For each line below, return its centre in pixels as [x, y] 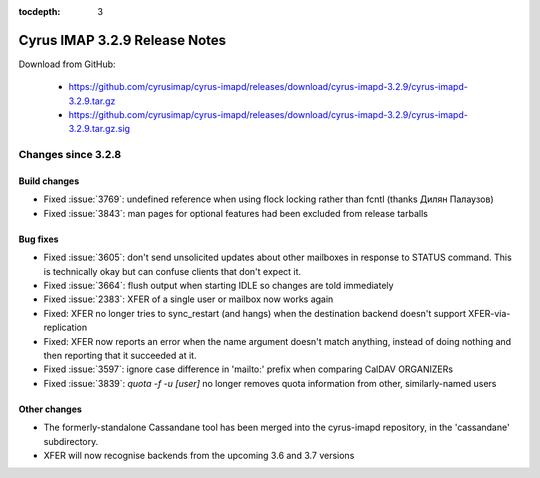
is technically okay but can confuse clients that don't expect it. [172, 271]
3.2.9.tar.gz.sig [99, 129]
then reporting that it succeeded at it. [120, 355]
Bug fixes [38, 239]
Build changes [49, 181]
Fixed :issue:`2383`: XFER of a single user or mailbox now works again [188, 299]
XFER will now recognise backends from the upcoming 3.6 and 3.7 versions [199, 455]
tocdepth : [39, 11]
